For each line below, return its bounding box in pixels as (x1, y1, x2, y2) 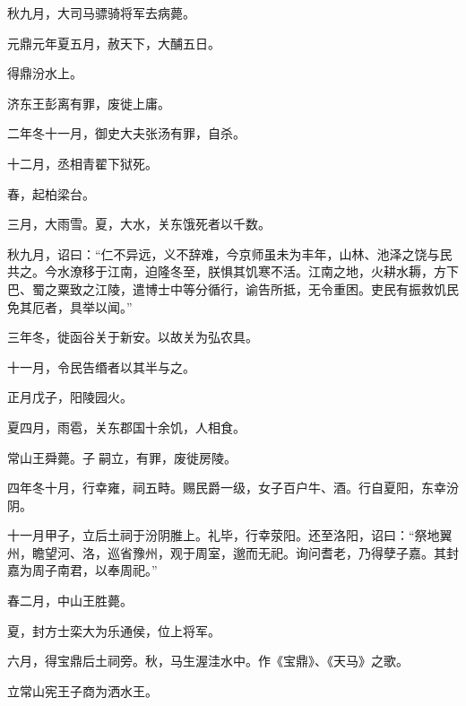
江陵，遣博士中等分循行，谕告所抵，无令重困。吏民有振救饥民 (94, 279, 459, 298)
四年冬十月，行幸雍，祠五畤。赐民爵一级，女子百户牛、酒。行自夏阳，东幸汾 (7, 478, 459, 497)
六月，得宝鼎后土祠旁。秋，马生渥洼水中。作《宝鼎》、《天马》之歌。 (7, 651, 409, 670)
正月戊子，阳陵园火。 (7, 388, 133, 406)
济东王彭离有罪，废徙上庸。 (7, 93, 170, 112)
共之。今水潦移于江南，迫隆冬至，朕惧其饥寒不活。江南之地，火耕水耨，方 (7, 262, 446, 281)
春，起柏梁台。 (7, 184, 95, 203)
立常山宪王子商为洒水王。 (7, 681, 158, 700)
